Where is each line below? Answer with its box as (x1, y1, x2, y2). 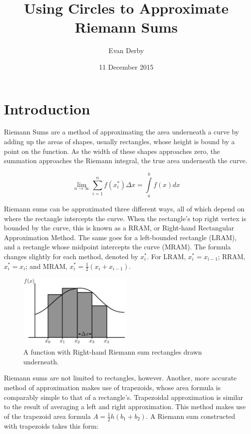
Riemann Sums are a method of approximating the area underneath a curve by (4, 127, 239, 137)
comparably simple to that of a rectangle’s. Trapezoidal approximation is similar (4, 392, 243, 402)
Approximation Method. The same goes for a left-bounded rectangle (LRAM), (4, 232, 237, 242)
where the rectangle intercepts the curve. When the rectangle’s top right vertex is (4, 213, 247, 223)
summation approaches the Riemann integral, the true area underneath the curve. (4, 155, 248, 166)
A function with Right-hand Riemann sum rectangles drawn (23, 347, 202, 357)
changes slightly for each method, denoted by (4, 251, 138, 261)
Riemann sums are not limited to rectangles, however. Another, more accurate (4, 373, 237, 383)
